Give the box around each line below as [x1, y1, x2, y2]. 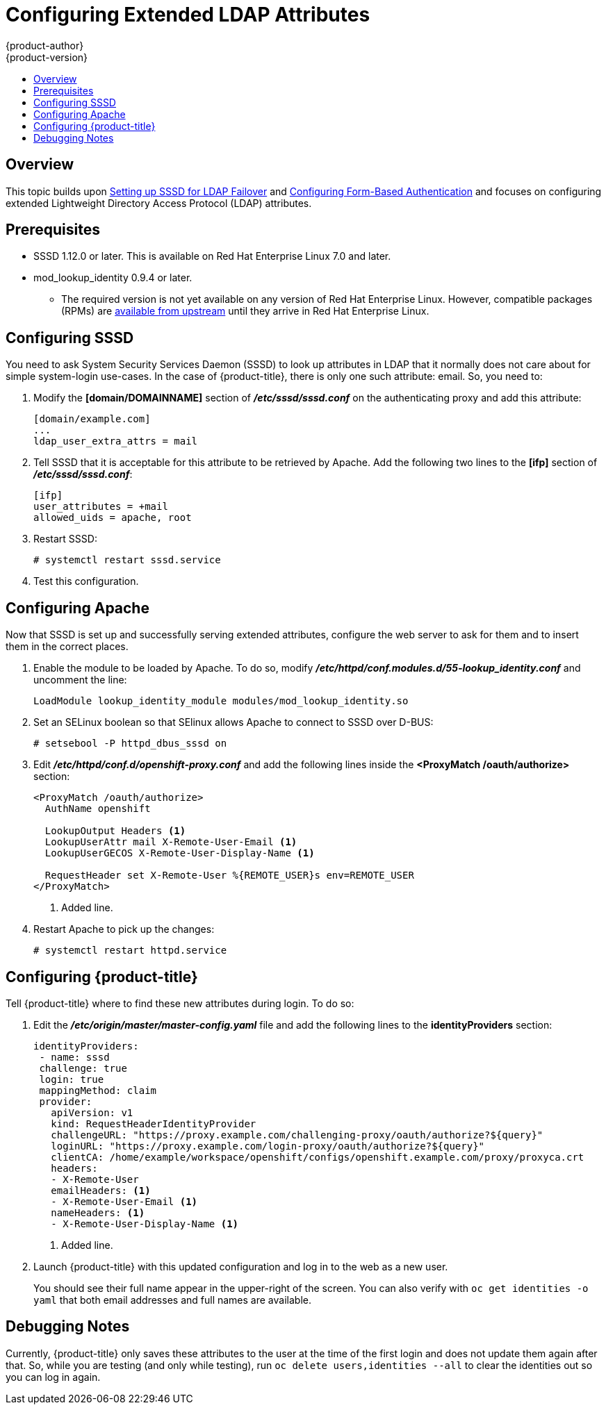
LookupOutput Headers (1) [44, 825, 186, 837]
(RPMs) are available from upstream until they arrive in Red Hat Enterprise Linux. [61, 305, 429, 317]
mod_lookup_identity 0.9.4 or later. [33, 272, 193, 284]
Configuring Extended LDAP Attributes [6, 3, 370, 26]
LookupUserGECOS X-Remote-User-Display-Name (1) [44, 847, 315, 859]
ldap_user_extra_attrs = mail [33, 436, 198, 447]
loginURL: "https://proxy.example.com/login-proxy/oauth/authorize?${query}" [51, 1140, 485, 1152]
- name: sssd [39, 1051, 110, 1063]
